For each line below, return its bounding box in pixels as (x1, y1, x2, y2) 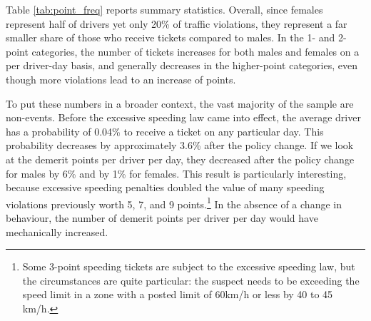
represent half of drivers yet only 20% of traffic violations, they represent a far (6, 16, 347, 31)
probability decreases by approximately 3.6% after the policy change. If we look (6, 138, 354, 153)
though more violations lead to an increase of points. (6, 71, 236, 86)
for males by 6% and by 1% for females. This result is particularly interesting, (6, 165, 347, 180)
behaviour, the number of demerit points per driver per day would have (6, 210, 318, 225)
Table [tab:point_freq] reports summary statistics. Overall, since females (6, 2, 323, 16)
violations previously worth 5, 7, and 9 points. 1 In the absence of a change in (6, 194, 342, 211)
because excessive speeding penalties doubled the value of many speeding (6, 180, 325, 195)
